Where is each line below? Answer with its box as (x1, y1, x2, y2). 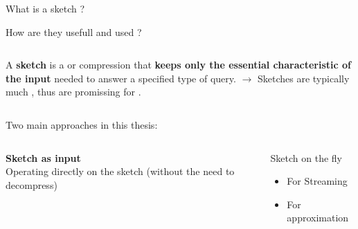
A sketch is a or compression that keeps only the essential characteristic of (6, 57, 351, 72)
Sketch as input (6, 150, 81, 165)
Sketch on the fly (270, 150, 342, 165)
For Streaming (287, 174, 348, 188)
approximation (287, 210, 349, 225)
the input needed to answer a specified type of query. (6, 71, 236, 85)
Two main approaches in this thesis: (6, 117, 158, 131)
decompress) (6, 177, 57, 192)
